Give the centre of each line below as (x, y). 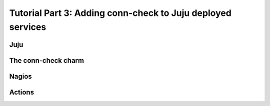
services (28, 27)
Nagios (20, 76)
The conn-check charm (47, 60)
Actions (22, 92)
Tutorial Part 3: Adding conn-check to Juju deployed (120, 13)
